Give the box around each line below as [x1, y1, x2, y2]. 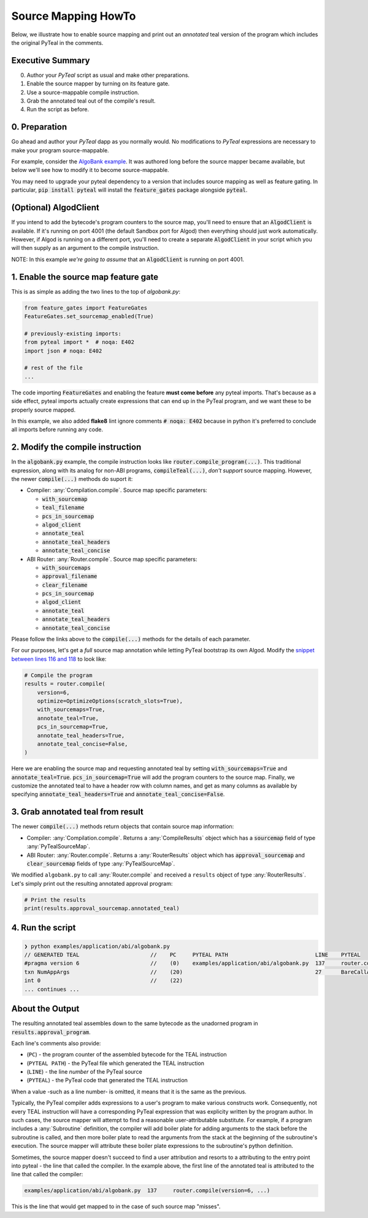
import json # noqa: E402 [24, 347, 102, 354]
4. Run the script [11, 923, 76, 933]
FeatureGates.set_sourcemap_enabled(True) [24, 313, 154, 320]
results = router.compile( [24, 681, 105, 687]
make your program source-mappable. [11, 146, 110, 154]
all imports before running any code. [11, 426, 104, 433]
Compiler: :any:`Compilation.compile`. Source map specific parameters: [26, 486, 208, 494]
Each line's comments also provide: [11, 1039, 101, 1047]
